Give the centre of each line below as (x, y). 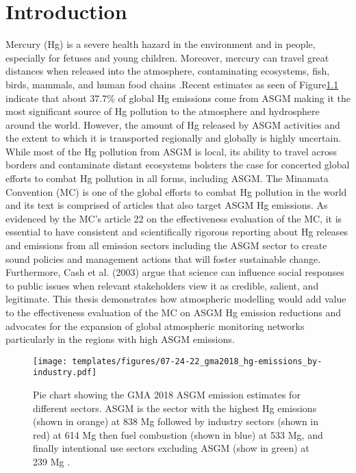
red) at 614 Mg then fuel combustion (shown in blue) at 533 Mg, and (178, 434)
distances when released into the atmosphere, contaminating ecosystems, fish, (168, 71)
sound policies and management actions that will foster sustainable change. (163, 258)
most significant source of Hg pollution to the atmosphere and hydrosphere (163, 111)
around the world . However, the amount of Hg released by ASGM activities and (173, 124)
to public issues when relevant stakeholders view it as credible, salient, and (162, 285)
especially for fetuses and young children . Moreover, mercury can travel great (167, 57)
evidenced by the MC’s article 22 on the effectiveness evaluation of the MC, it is (174, 218)
